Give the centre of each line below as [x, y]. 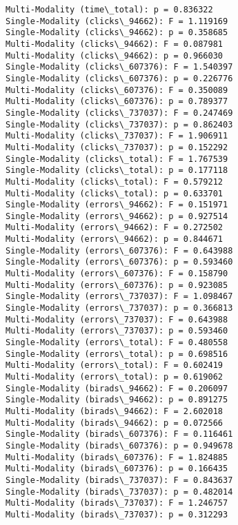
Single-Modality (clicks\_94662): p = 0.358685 [117, 33]
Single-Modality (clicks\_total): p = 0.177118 [117, 171]
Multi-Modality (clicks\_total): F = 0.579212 [114, 182]
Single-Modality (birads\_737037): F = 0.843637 [119, 480]
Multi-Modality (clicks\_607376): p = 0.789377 [117, 102]
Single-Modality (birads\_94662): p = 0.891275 [117, 400]
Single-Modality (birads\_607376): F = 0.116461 [119, 434]
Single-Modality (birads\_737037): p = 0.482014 [119, 492]
